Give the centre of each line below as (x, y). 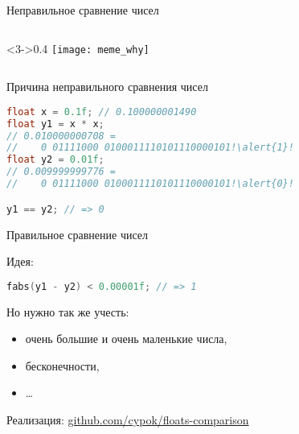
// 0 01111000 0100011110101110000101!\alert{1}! (150, 148)
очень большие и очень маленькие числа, (126, 339)
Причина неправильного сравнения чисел (107, 87)
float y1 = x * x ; (55, 124)
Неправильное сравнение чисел (83, 10)
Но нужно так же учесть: (68, 311)
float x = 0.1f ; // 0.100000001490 (102, 112)
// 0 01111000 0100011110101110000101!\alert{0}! (150, 184)
